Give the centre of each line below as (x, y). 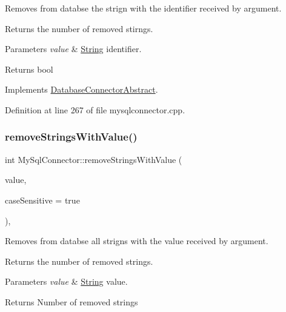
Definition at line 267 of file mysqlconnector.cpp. (95, 109)
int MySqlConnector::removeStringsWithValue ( (94, 159)
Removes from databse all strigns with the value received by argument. (137, 241)
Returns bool (29, 69)
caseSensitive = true (42, 200)
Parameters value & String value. (66, 281)
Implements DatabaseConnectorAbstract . (81, 89)
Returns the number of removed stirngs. (79, 28)
